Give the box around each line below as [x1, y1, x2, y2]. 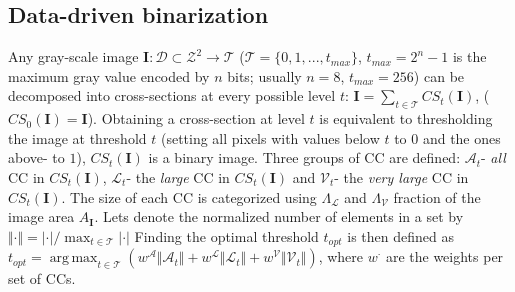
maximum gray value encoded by [8, 65, 210, 86]
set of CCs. [8, 268, 76, 289]
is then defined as [347, 225, 455, 246]
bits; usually [227, 65, 302, 86]
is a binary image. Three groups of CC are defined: [148, 147, 461, 168]
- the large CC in [126, 166, 230, 187]
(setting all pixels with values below [160, 127, 380, 148]
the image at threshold [8, 127, 147, 148]
